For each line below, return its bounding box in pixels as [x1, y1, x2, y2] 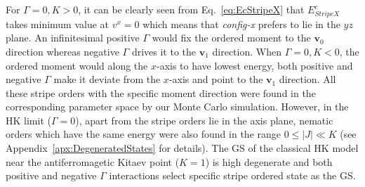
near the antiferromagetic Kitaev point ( [6, 154, 180, 169]
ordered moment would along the [6, 58, 148, 72]
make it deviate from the [53, 72, 161, 86]
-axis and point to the [168, 72, 263, 86]
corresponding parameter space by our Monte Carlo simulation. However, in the [6, 99, 349, 114]
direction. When [212, 44, 281, 58]
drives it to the [131, 44, 196, 58]
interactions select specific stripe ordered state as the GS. [109, 168, 356, 183]
